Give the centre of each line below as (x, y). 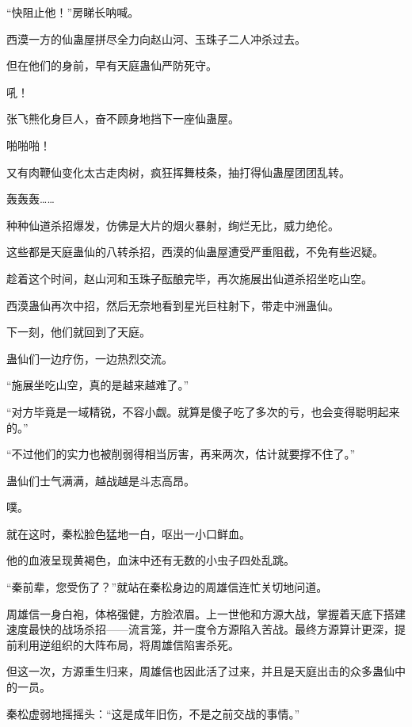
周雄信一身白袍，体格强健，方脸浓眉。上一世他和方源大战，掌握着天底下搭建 (206, 613)
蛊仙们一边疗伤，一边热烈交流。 (90, 358)
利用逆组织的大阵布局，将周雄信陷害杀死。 (128, 644)
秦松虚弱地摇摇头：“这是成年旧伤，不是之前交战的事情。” (153, 713)
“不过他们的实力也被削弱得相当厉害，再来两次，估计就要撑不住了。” (181, 454)
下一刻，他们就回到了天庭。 (78, 332)
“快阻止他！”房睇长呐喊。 (73, 12)
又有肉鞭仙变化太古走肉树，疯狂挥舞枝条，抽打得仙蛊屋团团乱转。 (178, 172)
